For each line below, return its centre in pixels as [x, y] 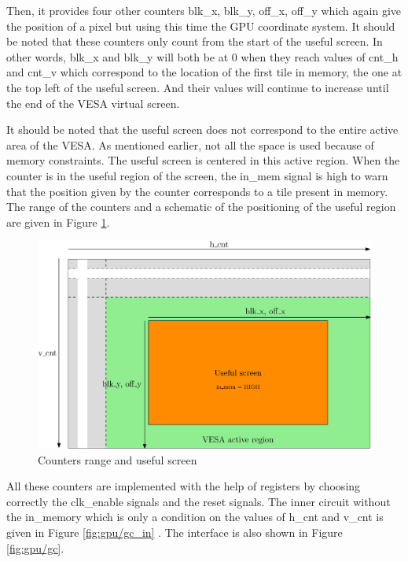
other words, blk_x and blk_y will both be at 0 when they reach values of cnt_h [202, 56]
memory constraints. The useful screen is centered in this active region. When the [203, 160]
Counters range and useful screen [118, 459]
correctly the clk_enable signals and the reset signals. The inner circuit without [198, 501]
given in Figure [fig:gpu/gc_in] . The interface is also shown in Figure [175, 532]
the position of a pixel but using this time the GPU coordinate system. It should [201, 26]
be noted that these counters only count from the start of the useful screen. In [195, 41]
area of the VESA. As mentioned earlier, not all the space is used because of [190, 144]
